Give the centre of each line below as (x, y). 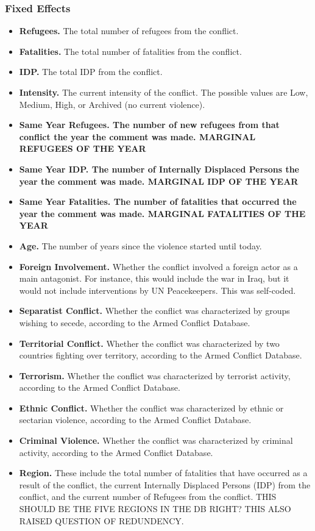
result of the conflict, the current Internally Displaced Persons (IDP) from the (165, 484)
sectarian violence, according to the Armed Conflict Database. (135, 420)
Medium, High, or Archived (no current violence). (112, 104)
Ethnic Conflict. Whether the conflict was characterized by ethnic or (151, 408)
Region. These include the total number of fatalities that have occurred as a (163, 473)
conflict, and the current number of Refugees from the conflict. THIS (148, 497)
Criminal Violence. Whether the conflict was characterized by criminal (156, 440)
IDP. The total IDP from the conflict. (91, 72)
